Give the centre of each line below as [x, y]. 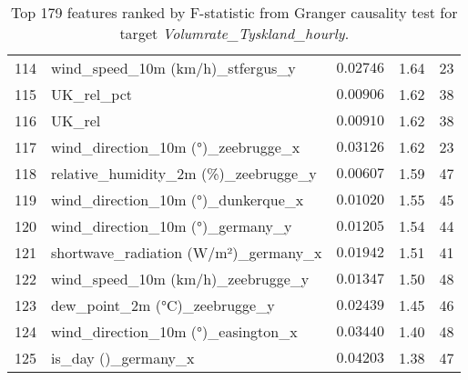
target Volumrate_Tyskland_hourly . [234, 33]
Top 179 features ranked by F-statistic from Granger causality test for [234, 12]
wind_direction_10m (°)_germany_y [172, 226]
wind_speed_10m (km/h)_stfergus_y [173, 68]
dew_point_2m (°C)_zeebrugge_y [163, 305]
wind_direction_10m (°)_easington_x [174, 331]
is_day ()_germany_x [123, 358]
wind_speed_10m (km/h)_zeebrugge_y [180, 279]
